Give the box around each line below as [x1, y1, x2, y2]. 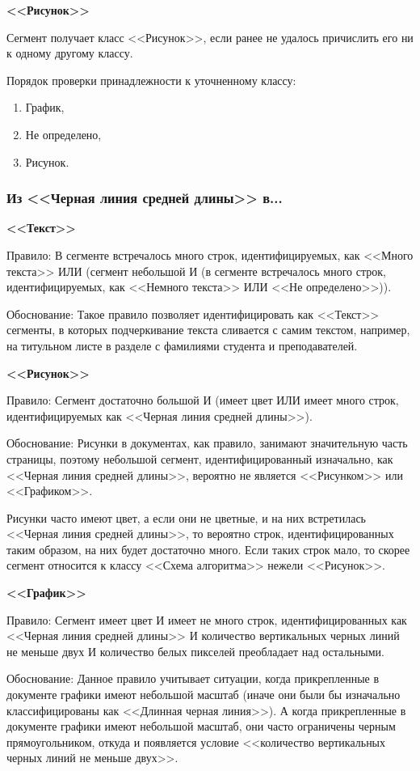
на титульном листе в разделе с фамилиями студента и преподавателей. [6, 337, 358, 354]
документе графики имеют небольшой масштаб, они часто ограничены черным [6, 718, 396, 735]
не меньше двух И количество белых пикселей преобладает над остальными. [6, 642, 384, 659]
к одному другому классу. [6, 44, 133, 61]
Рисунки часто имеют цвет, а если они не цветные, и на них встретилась [6, 509, 366, 526]
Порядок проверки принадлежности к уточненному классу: [6, 71, 296, 88]
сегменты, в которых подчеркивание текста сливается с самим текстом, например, [6, 321, 410, 338]
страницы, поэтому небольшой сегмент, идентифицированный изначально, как [6, 450, 393, 467]
